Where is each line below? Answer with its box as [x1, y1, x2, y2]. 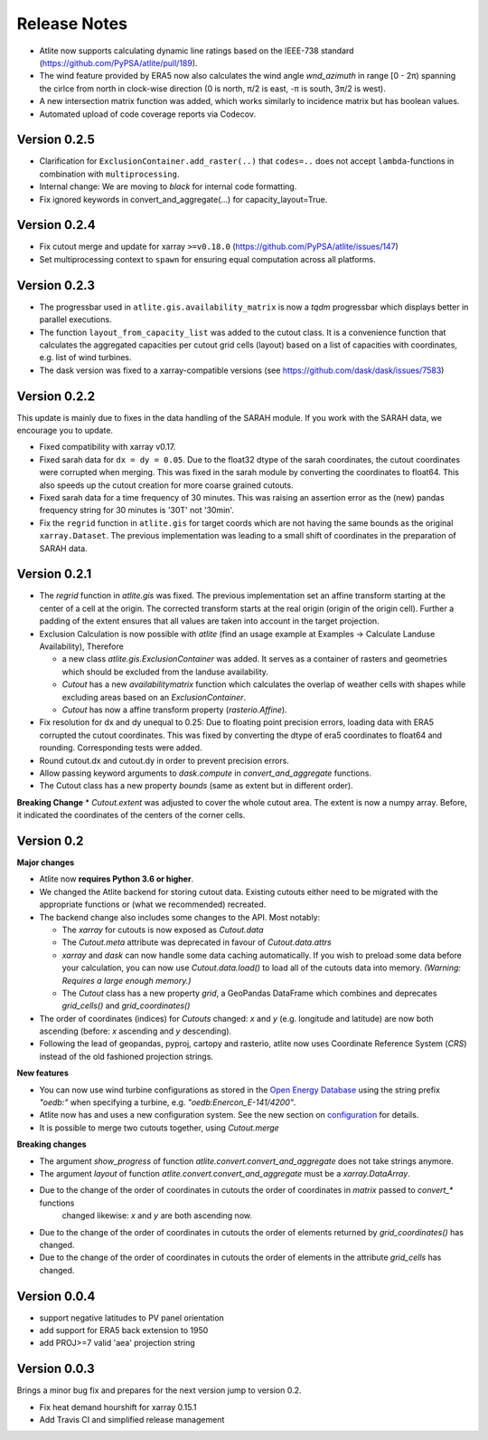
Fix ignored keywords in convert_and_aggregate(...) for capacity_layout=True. [39, 194, 328, 205]
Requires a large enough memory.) [61, 975, 192, 986]
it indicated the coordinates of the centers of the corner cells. [16, 810, 246, 821]
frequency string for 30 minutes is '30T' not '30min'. [39, 505, 235, 516]
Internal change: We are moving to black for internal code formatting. [39, 181, 297, 192]
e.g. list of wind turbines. [39, 352, 132, 363]
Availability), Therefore [39, 641, 124, 652]
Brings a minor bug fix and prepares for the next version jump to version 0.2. [16, 1385, 302, 1396]
